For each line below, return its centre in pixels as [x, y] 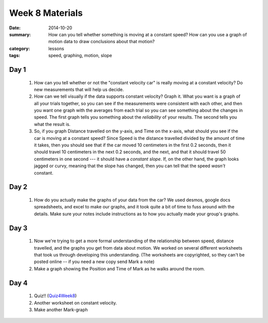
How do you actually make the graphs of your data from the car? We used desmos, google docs [132, 200]
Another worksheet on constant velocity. [75, 303]
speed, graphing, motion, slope [80, 56]
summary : [20, 34]
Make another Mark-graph [61, 310]
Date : [15, 28]
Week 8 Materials [46, 13]
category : [20, 48]
